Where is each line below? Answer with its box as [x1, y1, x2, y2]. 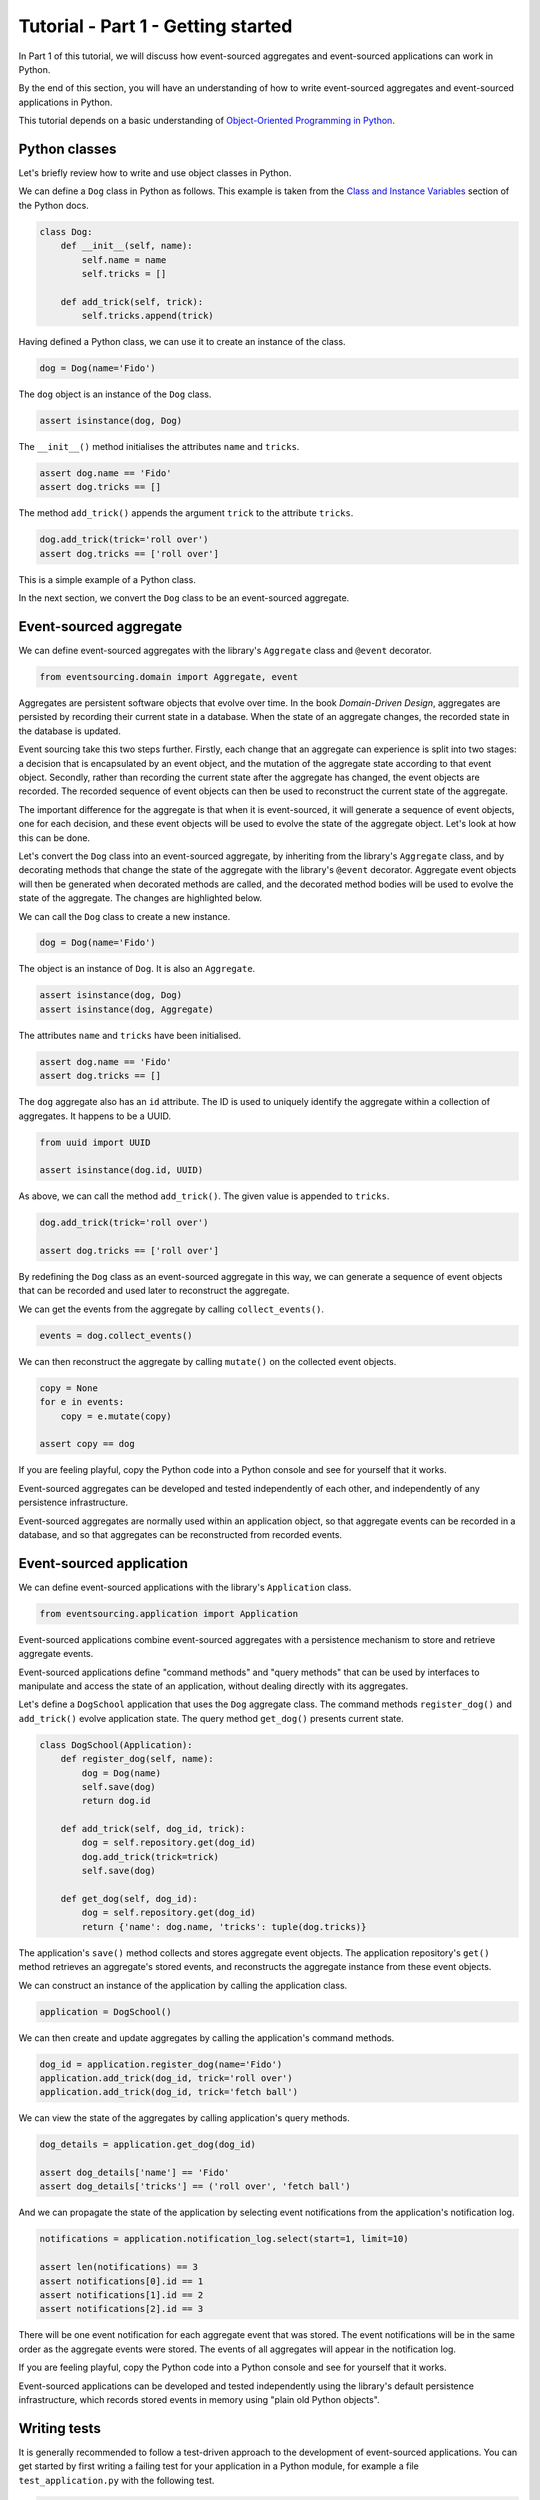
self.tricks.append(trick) [81, 310, 214, 322]
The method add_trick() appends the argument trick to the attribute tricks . [18, 507, 354, 519]
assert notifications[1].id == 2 [39, 2289, 204, 2300]
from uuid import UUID [39, 1136, 151, 1148]
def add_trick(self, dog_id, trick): [60, 1823, 246, 1835]
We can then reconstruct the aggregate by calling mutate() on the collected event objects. [18, 1355, 397, 1367]
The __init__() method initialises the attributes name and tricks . [18, 441, 300, 453]
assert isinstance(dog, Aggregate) [39, 1003, 214, 1015]
